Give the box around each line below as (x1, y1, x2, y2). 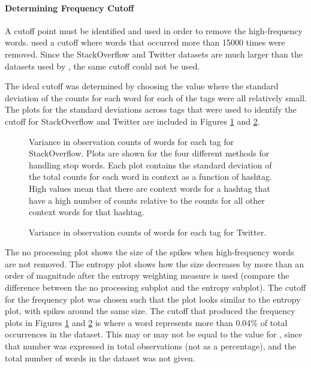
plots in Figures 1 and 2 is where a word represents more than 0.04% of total (5, 316, 288, 328)
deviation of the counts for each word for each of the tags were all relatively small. (5, 91, 307, 104)
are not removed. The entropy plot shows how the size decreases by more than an (5, 257, 304, 270)
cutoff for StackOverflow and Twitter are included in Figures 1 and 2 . (5, 114, 260, 127)
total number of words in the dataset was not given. (5, 351, 195, 364)
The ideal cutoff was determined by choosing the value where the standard (5, 80, 279, 92)
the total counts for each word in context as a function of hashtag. (29, 170, 272, 183)
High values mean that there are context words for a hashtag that (29, 182, 270, 194)
